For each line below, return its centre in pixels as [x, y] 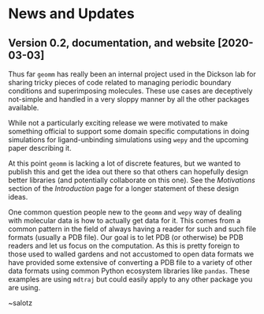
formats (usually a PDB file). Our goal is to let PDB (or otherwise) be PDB [126, 237]
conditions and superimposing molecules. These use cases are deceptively [130, 91]
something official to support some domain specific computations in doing [129, 131]
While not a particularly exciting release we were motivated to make [118, 123]
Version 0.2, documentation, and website [112, 43]
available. [24, 108]
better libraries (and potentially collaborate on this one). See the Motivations [132, 180]
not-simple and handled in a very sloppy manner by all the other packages [129, 99]
